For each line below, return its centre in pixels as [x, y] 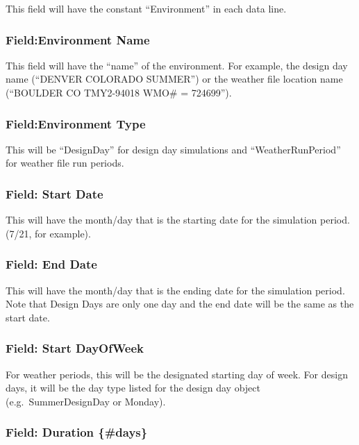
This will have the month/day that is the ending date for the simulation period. [175, 290]
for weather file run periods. [65, 163]
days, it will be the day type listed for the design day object [133, 388]
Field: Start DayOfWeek [75, 348]
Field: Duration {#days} [77, 432]
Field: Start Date [55, 193]
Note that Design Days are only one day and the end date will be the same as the [180, 304]
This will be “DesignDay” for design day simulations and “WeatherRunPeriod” [173, 149]
